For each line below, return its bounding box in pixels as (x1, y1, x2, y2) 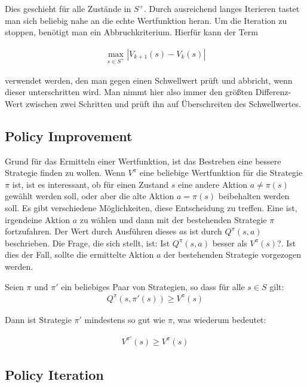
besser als (212, 236, 247, 249)
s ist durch (183, 225, 222, 237)
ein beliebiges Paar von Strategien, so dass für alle (61, 280, 245, 292)
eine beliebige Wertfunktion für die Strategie (139, 166, 303, 179)
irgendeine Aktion (5, 213, 70, 226)
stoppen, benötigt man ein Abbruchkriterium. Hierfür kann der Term (5, 26, 258, 38)
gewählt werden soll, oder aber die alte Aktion (5, 190, 174, 202)
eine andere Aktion (178, 178, 247, 190)
